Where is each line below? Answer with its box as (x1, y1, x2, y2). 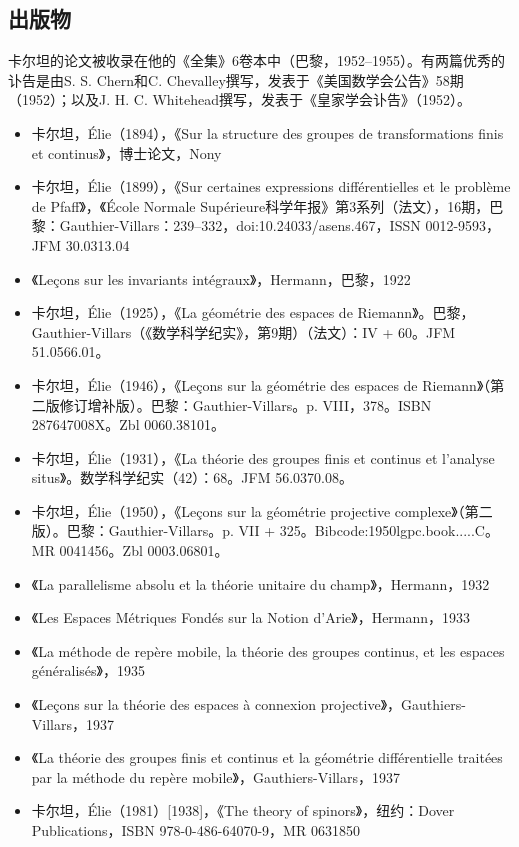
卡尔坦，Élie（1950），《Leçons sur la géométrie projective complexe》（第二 (31, 500, 493, 521)
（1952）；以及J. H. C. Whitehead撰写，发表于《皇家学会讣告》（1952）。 (8, 89, 471, 110)
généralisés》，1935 (31, 660, 145, 681)
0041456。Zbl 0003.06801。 (59, 540, 229, 561)
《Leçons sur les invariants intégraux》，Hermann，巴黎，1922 (31, 268, 411, 289)
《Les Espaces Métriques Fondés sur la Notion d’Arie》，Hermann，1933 (31, 607, 471, 628)
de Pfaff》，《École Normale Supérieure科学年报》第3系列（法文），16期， (31, 195, 490, 216)
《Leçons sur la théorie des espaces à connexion (31, 694, 317, 715)
